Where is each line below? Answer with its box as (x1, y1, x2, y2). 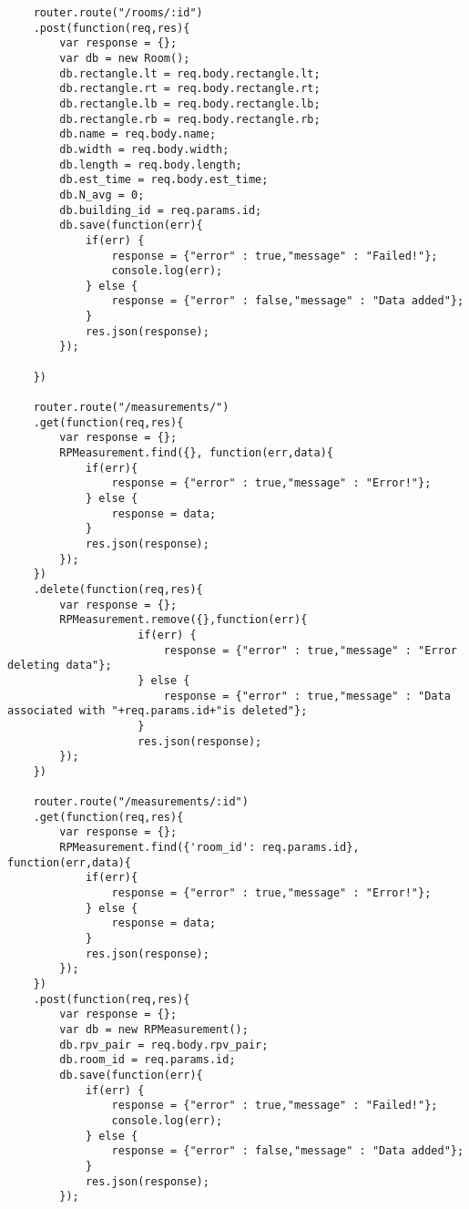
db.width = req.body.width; (59, 142, 229, 156)
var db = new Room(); (59, 51, 190, 65)
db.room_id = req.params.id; (59, 1053, 236, 1067)
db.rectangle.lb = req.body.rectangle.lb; (59, 97, 321, 110)
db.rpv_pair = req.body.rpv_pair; (59, 1038, 269, 1051)
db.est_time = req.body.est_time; (59, 173, 269, 187)
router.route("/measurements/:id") (33, 795, 249, 809)
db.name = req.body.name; (59, 128, 217, 141)
